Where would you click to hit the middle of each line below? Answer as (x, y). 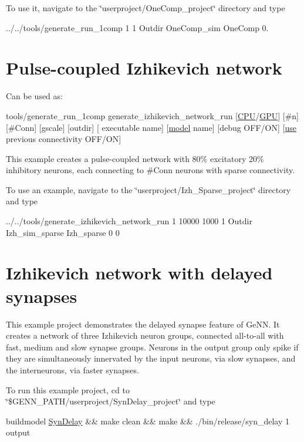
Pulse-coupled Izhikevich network (144, 68)
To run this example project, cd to (68, 389)
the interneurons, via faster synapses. (72, 370)
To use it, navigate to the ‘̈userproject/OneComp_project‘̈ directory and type (146, 8)
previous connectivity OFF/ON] (64, 139)
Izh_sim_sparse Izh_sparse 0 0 (63, 232)
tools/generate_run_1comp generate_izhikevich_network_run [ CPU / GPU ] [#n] (152, 115)
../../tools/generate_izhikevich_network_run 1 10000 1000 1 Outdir (129, 221)
